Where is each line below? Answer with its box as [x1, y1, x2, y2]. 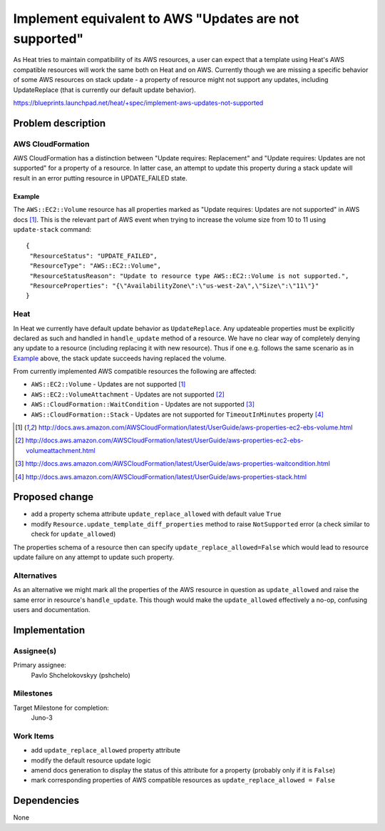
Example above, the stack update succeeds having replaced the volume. [13, 354, 227, 362]
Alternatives [13, 571, 57, 581]
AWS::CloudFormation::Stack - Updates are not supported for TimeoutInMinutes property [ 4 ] [31, 410, 324, 419]
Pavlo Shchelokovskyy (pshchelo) [31, 671, 131, 679]
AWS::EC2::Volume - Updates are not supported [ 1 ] [31, 380, 186, 389]
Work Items [13, 731, 54, 741]
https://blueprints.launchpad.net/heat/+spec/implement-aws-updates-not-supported [13, 98, 264, 107]
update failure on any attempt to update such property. [13, 553, 175, 561]
